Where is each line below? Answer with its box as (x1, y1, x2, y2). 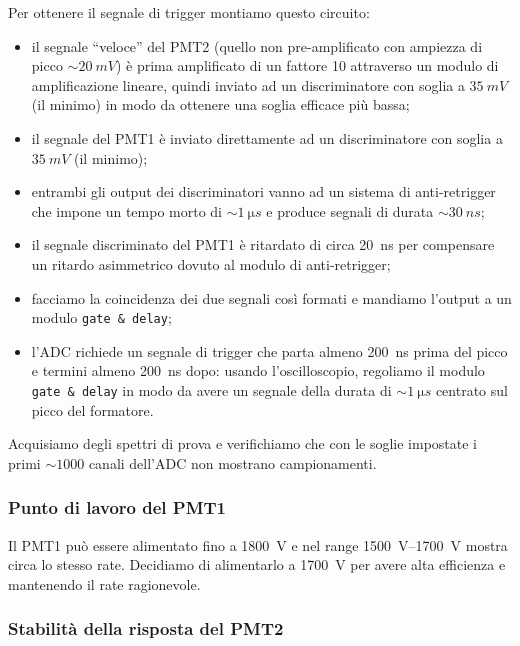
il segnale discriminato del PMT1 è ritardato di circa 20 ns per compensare (31, 234, 495, 255)
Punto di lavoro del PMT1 (8, 495, 227, 520)
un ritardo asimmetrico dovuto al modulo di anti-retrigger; (31, 253, 391, 274)
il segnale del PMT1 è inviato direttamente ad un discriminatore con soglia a (31, 127, 503, 148)
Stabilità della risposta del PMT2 (8, 616, 284, 641)
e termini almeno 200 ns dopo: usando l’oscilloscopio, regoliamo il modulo (31, 360, 485, 381)
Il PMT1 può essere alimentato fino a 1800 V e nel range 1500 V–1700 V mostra (8, 534, 508, 555)
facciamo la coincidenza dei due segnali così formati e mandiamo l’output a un (31, 287, 512, 308)
